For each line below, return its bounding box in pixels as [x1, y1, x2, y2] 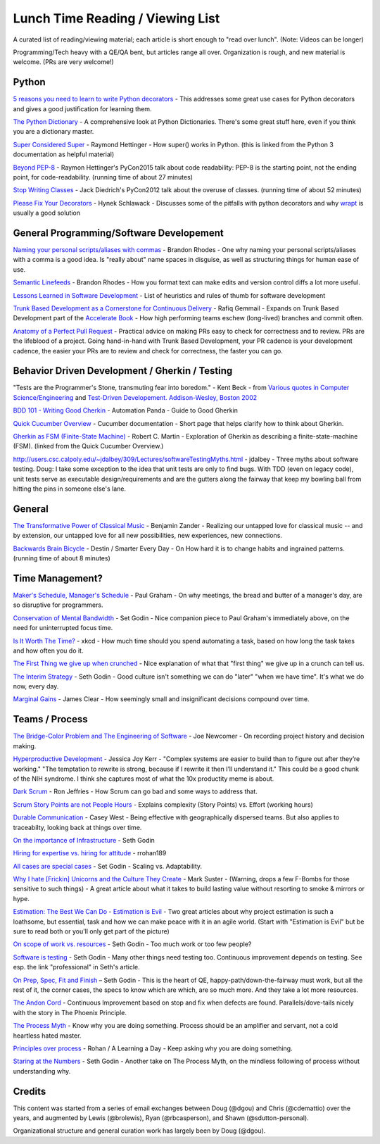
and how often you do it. [13, 646, 84, 655]
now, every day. [13, 682, 59, 691]
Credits [13, 1085, 46, 1098]
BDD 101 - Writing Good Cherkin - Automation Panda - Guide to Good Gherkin [13, 406, 239, 415]
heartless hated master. [13, 1031, 82, 1040]
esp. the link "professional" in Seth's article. [13, 963, 140, 972]
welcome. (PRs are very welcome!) [13, 58, 114, 66]
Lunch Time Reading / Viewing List [13, 11, 220, 26]
